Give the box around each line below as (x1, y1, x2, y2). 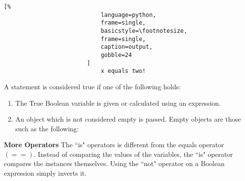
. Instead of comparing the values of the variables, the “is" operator (33, 149, 233, 159)
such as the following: (15, 123, 79, 133)
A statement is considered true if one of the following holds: (4, 81, 181, 91)
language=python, (101, 11, 156, 18)
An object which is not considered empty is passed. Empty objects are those (15, 114, 241, 124)
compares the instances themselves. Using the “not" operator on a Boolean (4, 158, 225, 168)
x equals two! (101, 68, 146, 75)
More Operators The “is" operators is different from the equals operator (4, 139, 224, 150)
